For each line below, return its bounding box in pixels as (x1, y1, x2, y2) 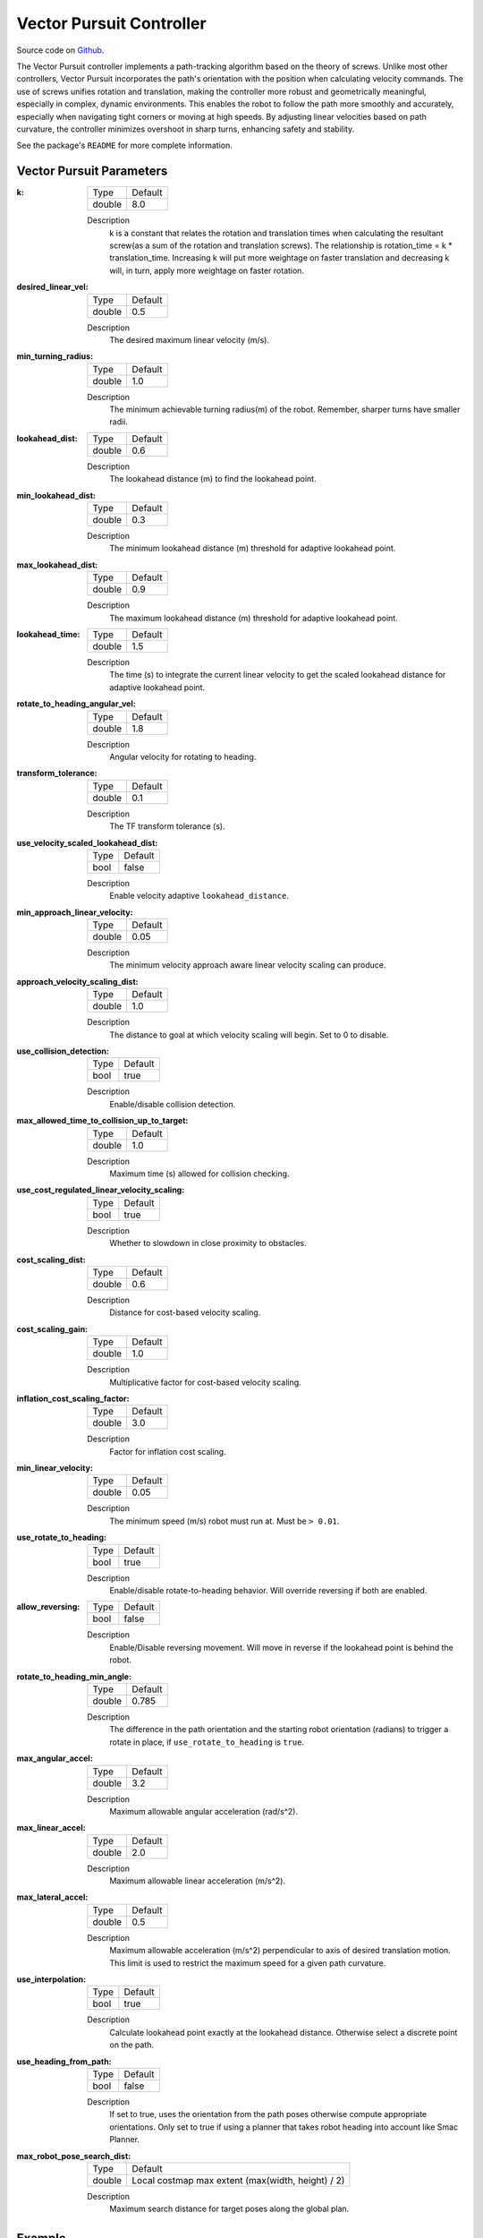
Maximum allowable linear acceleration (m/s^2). (109, 1875, 286, 1886)
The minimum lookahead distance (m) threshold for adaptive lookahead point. (109, 542, 396, 554)
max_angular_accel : (16, 1753, 93, 1764)
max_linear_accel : (16, 1823, 86, 1833)
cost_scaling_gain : (16, 1323, 89, 1334)
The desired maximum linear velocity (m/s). (109, 334, 270, 345)
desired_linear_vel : (16, 282, 89, 293)
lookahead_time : (16, 629, 80, 639)
